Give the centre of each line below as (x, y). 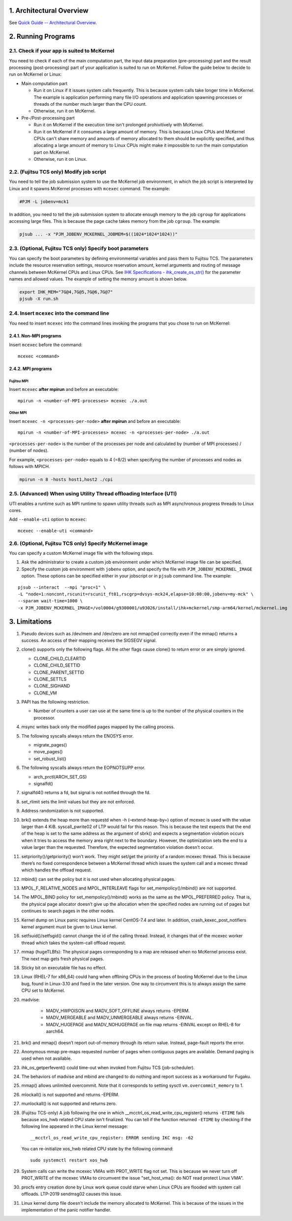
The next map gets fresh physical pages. (63, 958)
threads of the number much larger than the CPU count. (90, 104)
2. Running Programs (42, 37)
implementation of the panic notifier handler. (66, 1210)
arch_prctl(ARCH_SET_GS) (60, 776)
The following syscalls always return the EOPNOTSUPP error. (83, 768)
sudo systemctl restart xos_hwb (69, 1160)
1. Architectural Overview (49, 11)
